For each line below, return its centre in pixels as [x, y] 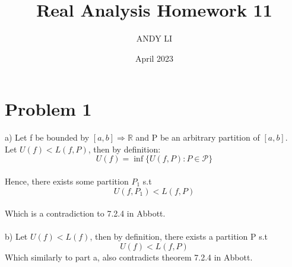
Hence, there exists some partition [67, 181]
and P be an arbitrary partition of [198, 137]
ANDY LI [154, 38]
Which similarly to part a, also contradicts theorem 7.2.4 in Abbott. [129, 257]
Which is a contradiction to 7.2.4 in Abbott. [85, 213]
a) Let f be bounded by [47, 137]
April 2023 [154, 58]
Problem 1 [48, 109]
